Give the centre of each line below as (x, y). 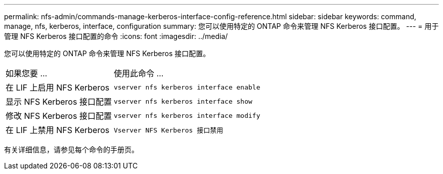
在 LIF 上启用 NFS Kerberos (58, 88)
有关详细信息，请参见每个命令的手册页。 (71, 149)
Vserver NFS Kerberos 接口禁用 (168, 130)
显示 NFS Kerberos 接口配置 (59, 102)
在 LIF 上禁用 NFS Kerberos (58, 130)
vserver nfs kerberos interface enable (187, 87)
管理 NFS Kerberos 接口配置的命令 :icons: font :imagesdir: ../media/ (116, 36)
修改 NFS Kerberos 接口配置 (59, 116)
